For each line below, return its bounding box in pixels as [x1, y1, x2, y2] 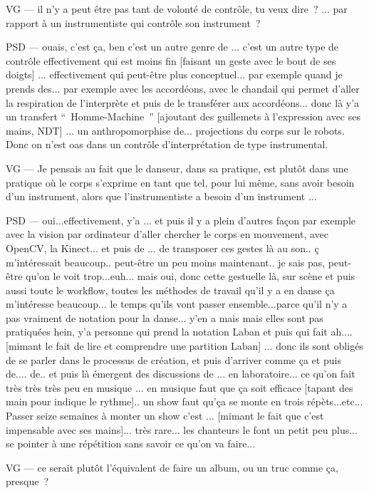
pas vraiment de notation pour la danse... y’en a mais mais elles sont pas [6, 310, 323, 325]
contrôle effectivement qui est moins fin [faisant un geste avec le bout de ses [6, 53, 336, 68]
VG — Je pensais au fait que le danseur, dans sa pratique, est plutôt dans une [6, 160, 348, 175]
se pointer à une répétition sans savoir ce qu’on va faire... [6, 436, 256, 451]
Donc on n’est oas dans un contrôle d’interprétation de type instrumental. [6, 137, 328, 152]
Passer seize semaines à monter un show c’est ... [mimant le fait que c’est [6, 408, 324, 423]
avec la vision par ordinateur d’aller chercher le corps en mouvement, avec [6, 227, 329, 242]
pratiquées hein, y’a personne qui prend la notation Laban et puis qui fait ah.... [6, 324, 353, 339]
